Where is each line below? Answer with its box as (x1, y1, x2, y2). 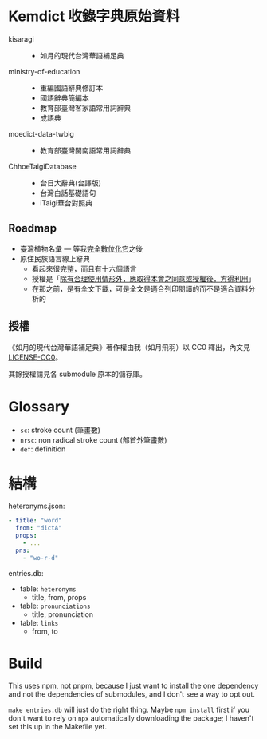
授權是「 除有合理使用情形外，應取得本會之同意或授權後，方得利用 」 (31, 273, 256, 284)
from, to (31, 626, 58, 636)
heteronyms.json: (8, 501, 65, 511)
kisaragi (8, 34, 34, 44)
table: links (19, 618, 59, 627)
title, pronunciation (31, 609, 94, 619)
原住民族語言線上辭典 (19, 253, 90, 264)
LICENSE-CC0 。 (8, 352, 62, 362)
